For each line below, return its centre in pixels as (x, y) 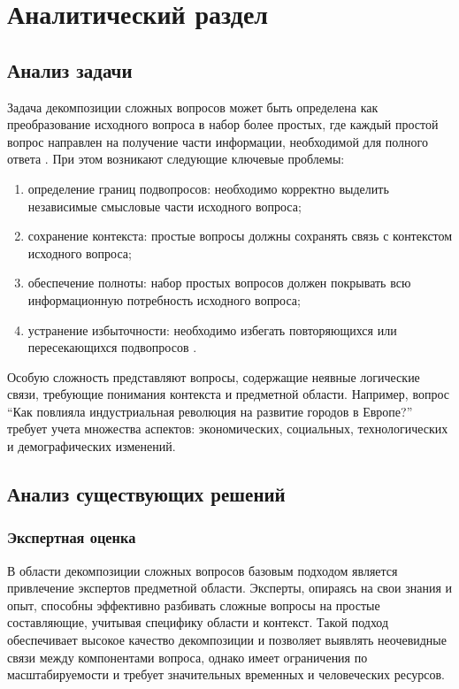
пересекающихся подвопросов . (112, 347)
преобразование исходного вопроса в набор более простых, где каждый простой (223, 124)
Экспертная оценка (72, 537)
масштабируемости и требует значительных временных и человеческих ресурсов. (226, 674)
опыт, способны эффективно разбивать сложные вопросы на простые (194, 605)
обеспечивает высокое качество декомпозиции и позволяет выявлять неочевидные (227, 640)
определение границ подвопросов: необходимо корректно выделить (208, 188)
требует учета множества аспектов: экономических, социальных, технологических (228, 429)
